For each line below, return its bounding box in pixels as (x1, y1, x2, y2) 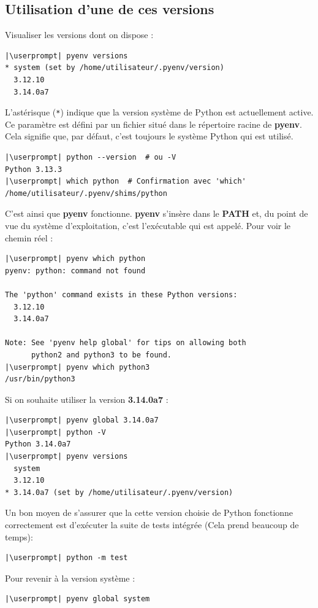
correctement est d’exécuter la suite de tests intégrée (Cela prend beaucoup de (5, 518, 299, 531)
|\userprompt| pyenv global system (5, 594, 150, 604)
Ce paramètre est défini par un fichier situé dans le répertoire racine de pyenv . (5, 117, 302, 130)
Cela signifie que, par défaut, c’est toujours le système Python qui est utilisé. (5, 130, 293, 142)
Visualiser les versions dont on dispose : (5, 28, 154, 41)
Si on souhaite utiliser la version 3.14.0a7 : (5, 392, 168, 405)
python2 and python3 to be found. (31, 350, 172, 359)
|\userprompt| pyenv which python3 (5, 362, 150, 372)
